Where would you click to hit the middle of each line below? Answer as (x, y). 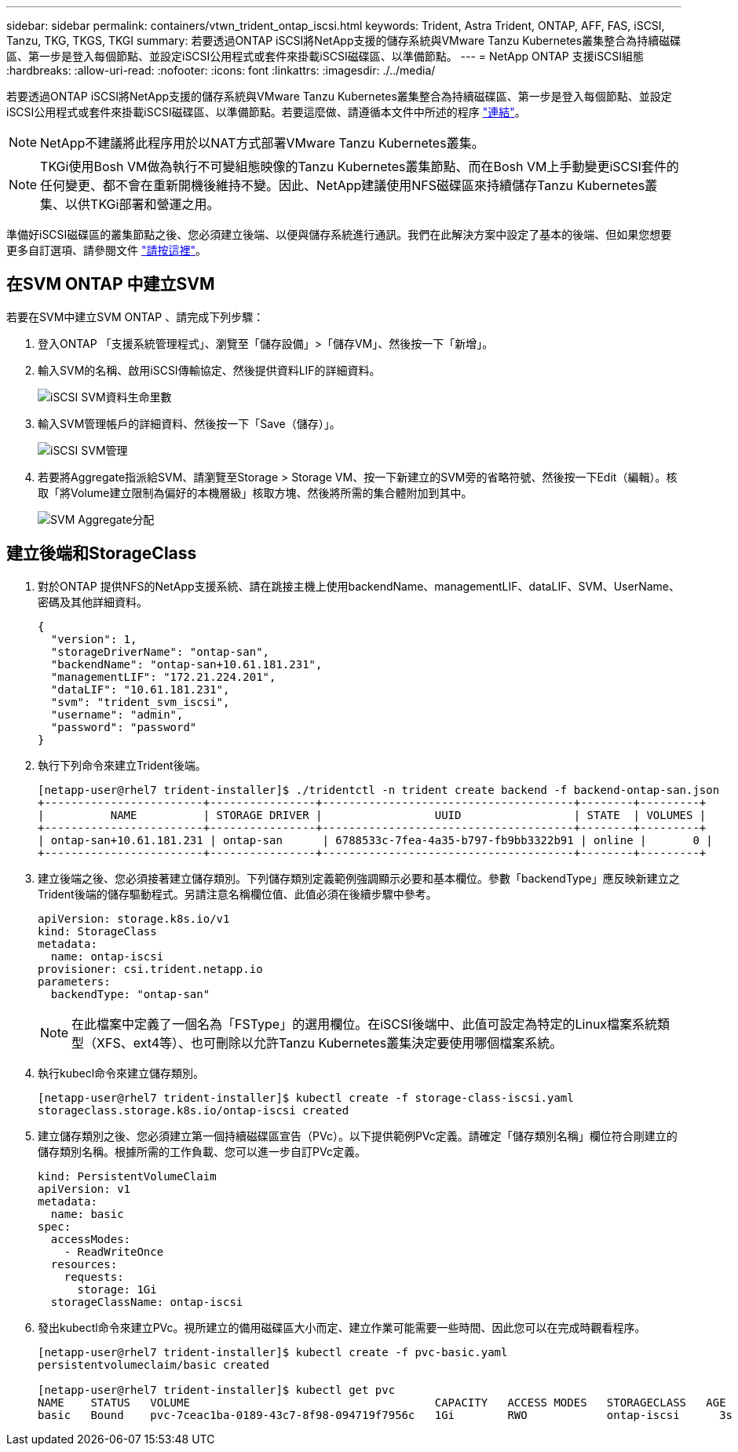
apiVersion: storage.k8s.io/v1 (134, 918)
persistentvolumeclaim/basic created (154, 1364)
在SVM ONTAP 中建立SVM (111, 284)
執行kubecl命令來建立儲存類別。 (121, 1073)
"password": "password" (124, 727)
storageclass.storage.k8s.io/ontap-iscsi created (194, 1110)
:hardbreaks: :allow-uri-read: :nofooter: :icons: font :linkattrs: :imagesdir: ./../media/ (221, 70)
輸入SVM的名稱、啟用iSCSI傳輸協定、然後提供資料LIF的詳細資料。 (209, 370)
